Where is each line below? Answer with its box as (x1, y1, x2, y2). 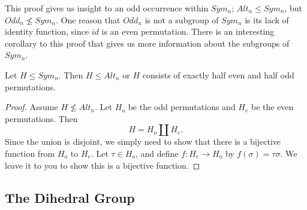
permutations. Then (5, 112, 78, 124)
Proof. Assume (5, 101, 58, 113)
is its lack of (245, 13, 289, 26)
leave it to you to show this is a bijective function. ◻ (5, 159, 200, 171)
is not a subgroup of (145, 13, 219, 26)
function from (5, 147, 55, 159)
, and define (135, 147, 179, 159)
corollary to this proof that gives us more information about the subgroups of (5, 36, 290, 49)
